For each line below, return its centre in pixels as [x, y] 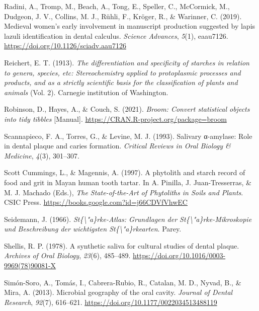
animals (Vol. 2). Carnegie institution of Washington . [86, 92]
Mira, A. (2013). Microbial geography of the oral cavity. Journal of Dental [118, 292]
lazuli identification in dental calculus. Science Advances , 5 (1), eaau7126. [116, 35]
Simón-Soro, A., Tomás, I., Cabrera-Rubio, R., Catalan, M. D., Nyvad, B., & [123, 282]
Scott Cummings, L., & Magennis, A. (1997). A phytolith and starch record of [125, 172]
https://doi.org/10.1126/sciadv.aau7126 [65, 46]
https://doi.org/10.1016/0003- [179, 255]
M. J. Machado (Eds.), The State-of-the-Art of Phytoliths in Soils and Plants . [124, 192]
